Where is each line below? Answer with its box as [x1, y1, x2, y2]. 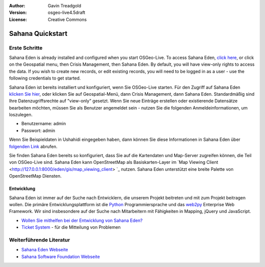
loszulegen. [9, 112, 33, 118]
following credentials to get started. [9, 75, 81, 81]
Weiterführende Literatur [9, 236, 70, 243]
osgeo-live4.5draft [48, 10, 85, 16]
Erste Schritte [9, 44, 43, 51]
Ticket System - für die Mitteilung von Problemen [21, 224, 121, 230]
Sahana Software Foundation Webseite [21, 253, 100, 260]
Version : [9, 10, 27, 16]
